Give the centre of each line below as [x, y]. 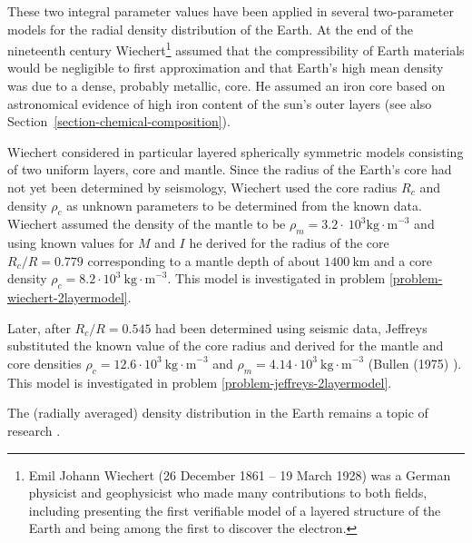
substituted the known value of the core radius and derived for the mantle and [226, 346]
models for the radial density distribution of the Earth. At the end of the [211, 29]
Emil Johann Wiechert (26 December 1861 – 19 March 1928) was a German [240, 474]
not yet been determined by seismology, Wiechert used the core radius [202, 187]
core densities [44, 363]
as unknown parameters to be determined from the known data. [244, 205]
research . [34, 430]
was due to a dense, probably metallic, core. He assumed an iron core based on [226, 86]
